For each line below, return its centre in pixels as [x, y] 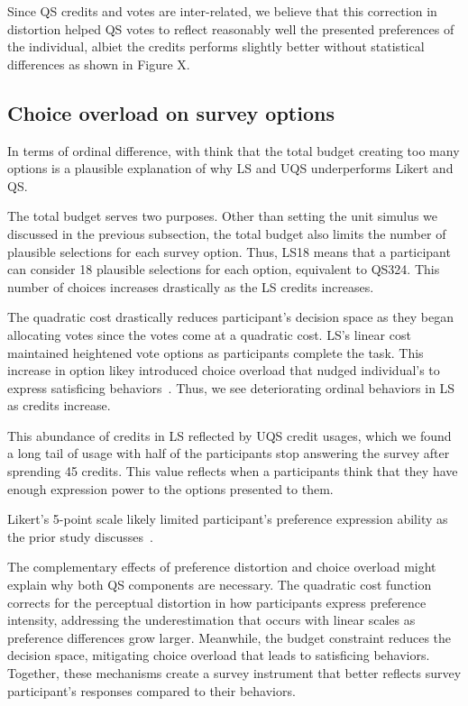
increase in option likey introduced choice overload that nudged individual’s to [224, 370]
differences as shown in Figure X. [99, 64]
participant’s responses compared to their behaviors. [151, 690]
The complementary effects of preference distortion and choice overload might [222, 567]
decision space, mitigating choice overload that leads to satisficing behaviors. [219, 655]
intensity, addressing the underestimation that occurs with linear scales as [211, 620]
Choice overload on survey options [171, 112]
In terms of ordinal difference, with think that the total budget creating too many [234, 150]
